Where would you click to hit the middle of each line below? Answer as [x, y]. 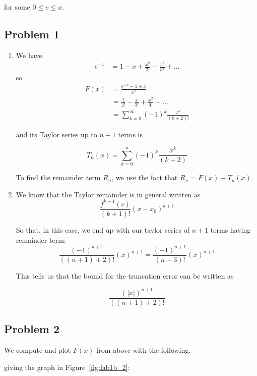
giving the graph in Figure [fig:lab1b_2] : [67, 367]
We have [29, 55]
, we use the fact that [145, 177]
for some [17, 7]
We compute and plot [38, 350]
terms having [231, 229]
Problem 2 [32, 329]
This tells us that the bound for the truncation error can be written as [125, 275]
